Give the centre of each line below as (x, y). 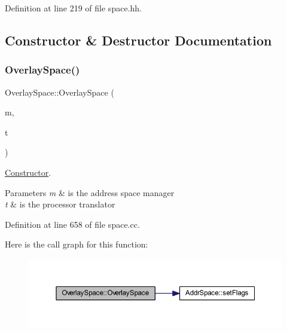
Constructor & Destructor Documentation (138, 40)
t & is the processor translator (60, 204)
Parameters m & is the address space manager (90, 192)
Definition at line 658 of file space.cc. (72, 224)
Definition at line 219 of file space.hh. (73, 8)
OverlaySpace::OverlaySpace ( (59, 92)
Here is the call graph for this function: (77, 244)
